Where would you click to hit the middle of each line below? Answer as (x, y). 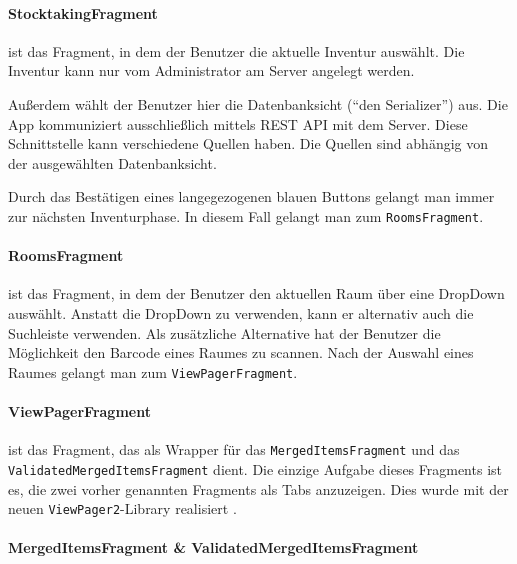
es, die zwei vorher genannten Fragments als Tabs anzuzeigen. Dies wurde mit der (258, 488)
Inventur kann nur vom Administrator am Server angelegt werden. (211, 70)
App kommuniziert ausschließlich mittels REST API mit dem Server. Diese (238, 123)
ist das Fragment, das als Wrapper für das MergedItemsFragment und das (234, 449)
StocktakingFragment (83, 12)
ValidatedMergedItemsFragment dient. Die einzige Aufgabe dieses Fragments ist (255, 468)
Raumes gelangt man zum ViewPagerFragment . (153, 371)
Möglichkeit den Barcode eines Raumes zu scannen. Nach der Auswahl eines (241, 352)
